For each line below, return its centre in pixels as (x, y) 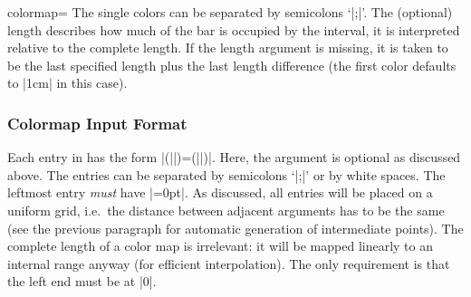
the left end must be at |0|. (82, 281)
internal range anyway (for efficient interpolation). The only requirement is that (229, 263)
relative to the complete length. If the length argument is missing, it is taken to (228, 48)
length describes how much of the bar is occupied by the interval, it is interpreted (234, 29)
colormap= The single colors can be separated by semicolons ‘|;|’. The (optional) (230, 12)
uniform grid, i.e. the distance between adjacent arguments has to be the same (226, 210)
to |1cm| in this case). (67, 83)
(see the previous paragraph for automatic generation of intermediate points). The (235, 228)
